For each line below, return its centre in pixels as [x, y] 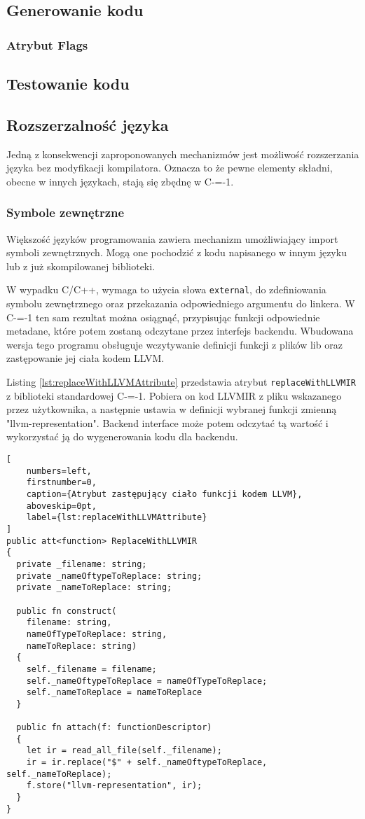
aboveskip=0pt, [61, 506]
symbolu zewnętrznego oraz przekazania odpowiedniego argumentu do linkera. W [181, 303]
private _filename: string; [82, 564]
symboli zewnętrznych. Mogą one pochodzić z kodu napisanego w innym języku [177, 252]
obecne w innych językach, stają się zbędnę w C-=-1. [120, 181]
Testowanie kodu [68, 84]
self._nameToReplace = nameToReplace [114, 693]
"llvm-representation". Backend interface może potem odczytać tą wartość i [167, 422]
